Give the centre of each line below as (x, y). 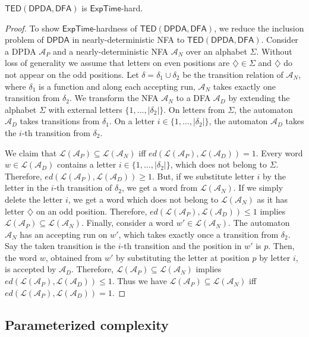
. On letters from (194, 109)
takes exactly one (244, 86)
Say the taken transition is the (60, 246)
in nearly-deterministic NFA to (128, 40)
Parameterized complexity (87, 324)
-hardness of (115, 28)
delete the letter (34, 199)
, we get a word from (160, 188)
